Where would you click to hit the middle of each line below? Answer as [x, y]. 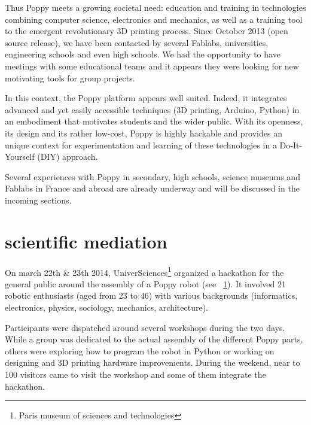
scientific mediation [86, 241]
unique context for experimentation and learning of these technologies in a [141, 145]
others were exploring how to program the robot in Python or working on [140, 350]
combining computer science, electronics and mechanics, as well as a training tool [154, 19]
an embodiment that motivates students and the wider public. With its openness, [154, 121]
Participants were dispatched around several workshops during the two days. [145, 327]
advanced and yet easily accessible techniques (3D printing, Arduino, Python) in [152, 109]
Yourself [20, 157]
